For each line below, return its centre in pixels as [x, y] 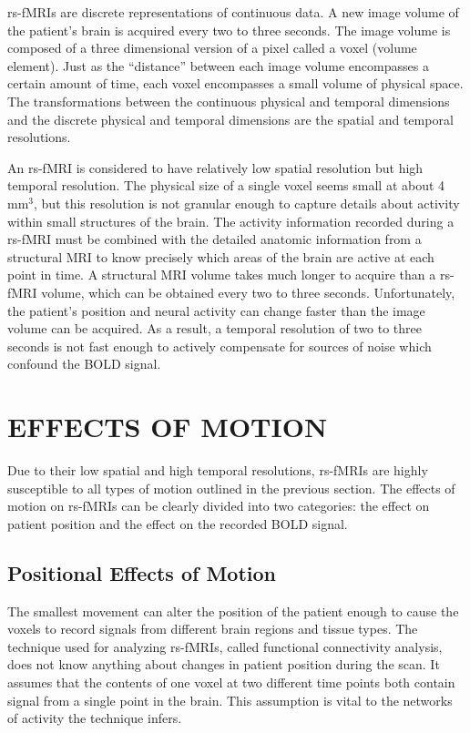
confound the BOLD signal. [84, 364]
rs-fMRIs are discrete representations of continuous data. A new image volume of [233, 12]
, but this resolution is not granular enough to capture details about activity [247, 203]
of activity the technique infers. [95, 718]
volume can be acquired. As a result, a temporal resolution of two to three [215, 328]
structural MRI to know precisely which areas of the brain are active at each [221, 256]
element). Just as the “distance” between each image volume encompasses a [218, 65]
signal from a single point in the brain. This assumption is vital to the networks [230, 700]
